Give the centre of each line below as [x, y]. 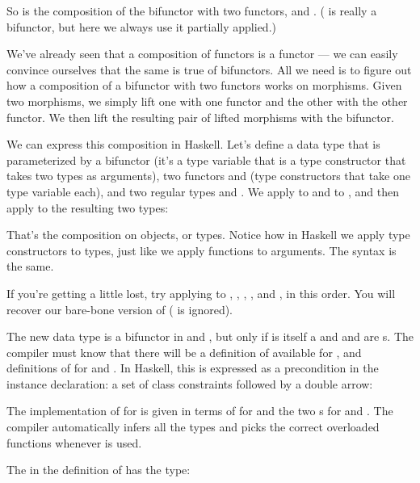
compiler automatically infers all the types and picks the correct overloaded [193, 427]
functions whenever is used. [74, 442]
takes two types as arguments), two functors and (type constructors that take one [208, 176]
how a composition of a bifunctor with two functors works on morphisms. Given [204, 85]
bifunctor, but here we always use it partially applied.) [141, 26]
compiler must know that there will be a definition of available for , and [184, 352]
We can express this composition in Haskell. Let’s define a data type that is [193, 144]
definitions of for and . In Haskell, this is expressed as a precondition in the [193, 368]
